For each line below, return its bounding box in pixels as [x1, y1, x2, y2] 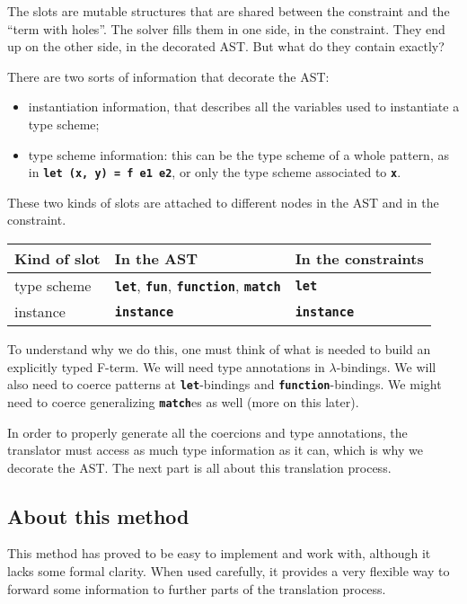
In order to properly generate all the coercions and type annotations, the [7, 422, 408, 441]
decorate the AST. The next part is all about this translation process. [7, 457, 392, 476]
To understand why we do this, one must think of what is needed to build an [7, 340, 431, 358]
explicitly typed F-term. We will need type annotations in [7, 357, 325, 376]
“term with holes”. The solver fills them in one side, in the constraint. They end [7, 19, 445, 38]
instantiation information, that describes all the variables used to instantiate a [28, 97, 460, 116]
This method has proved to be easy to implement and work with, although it [7, 544, 431, 563]
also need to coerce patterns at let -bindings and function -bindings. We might [7, 375, 442, 394]
